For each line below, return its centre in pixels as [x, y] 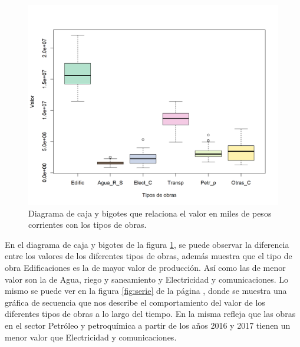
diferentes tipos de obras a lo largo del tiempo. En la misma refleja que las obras [150, 314]
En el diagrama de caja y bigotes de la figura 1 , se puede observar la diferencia [147, 244]
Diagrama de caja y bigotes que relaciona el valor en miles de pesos [150, 213]
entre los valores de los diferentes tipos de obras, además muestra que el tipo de [149, 256]
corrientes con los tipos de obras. [88, 225]
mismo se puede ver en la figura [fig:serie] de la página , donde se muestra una [146, 291]
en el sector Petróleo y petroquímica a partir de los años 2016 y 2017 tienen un [148, 325]
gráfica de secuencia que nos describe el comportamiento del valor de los [135, 302]
